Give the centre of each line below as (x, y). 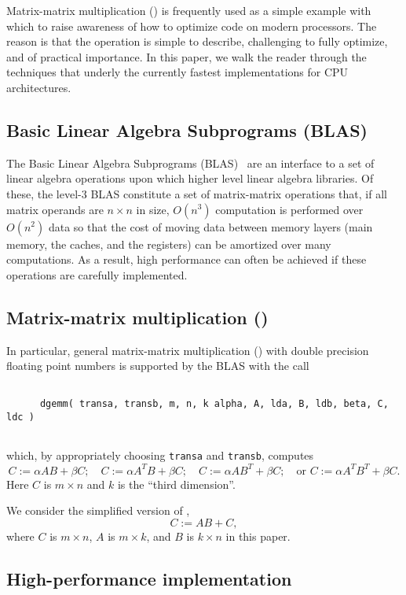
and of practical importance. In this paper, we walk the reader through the (187, 56)
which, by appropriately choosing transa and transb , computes (160, 455)
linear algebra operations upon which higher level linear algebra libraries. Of (190, 178)
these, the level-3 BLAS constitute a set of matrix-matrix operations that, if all (197, 193)
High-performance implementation (149, 578)
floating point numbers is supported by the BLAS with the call (158, 366)
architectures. (39, 87)
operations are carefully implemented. (97, 274)
